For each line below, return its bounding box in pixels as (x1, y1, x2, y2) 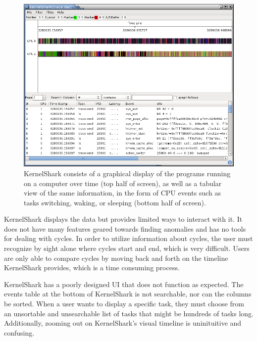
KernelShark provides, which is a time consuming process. (4, 262, 180, 273)
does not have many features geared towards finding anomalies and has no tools (4, 223, 246, 234)
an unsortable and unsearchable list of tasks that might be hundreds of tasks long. (4, 308, 254, 318)
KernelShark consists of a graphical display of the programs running (24, 168, 231, 178)
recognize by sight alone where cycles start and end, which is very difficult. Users (4, 243, 250, 253)
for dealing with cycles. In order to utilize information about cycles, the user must (4, 233, 253, 244)
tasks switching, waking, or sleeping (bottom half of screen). (24, 197, 206, 207)
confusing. (4, 327, 35, 338)
